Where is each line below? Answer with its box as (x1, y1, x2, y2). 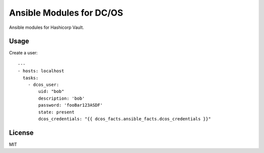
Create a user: (9, 50, 38, 56)
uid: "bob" (38, 88, 65, 94)
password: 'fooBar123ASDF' (38, 103, 103, 108)
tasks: (22, 75, 39, 81)
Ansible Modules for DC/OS (9, 7, 123, 18)
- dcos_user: (27, 82, 59, 87)
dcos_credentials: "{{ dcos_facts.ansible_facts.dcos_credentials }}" (38, 116, 211, 122)
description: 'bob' (38, 95, 85, 101)
